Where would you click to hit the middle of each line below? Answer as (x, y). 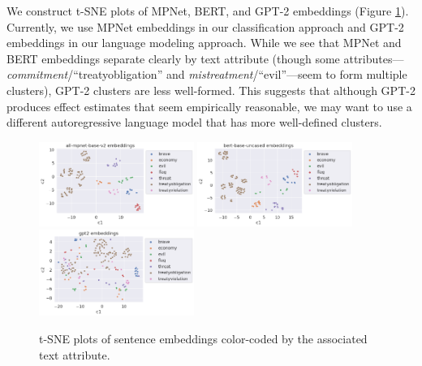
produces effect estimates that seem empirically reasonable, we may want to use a (209, 106)
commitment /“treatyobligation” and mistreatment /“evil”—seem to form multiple (207, 74)
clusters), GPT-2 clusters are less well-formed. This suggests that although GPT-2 (211, 90)
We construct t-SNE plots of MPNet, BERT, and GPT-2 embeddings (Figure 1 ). (208, 11)
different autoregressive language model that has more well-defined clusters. (194, 122)
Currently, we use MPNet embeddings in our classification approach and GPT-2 (205, 26)
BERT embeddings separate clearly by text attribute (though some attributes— (205, 58)
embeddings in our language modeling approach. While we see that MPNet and (204, 43)
